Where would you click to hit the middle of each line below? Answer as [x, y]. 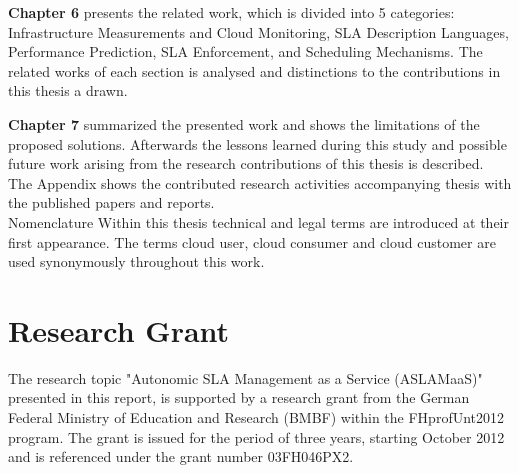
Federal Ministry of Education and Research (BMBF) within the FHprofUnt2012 [256, 417]
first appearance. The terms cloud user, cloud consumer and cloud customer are [252, 241]
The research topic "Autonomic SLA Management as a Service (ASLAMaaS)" [245, 377]
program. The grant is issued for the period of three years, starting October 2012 [256, 436]
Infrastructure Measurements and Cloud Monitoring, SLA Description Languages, [258, 31]
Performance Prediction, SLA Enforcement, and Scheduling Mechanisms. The [245, 51]
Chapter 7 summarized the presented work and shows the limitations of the [244, 123]
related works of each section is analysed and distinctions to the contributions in [254, 70]
